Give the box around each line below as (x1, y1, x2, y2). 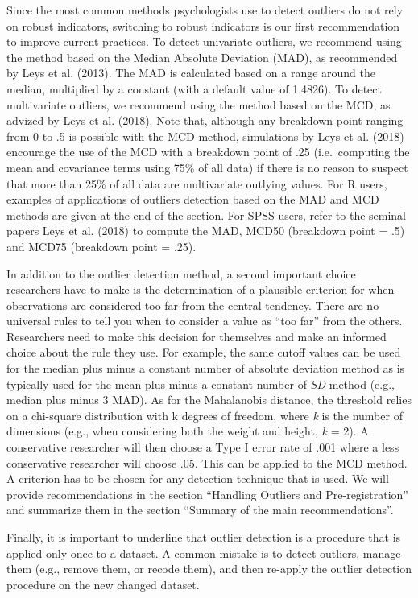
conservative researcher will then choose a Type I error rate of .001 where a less (6, 439, 399, 456)
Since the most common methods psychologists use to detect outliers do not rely (6, 2, 404, 18)
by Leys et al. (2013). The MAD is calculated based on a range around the (6, 64, 376, 81)
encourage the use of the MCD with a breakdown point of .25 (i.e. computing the (6, 143, 410, 160)
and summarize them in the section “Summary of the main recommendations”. (6, 501, 394, 518)
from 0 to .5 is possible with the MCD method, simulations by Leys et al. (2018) (6, 127, 404, 144)
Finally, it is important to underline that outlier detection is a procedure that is (6, 529, 401, 545)
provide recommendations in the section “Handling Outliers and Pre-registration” (6, 485, 408, 502)
